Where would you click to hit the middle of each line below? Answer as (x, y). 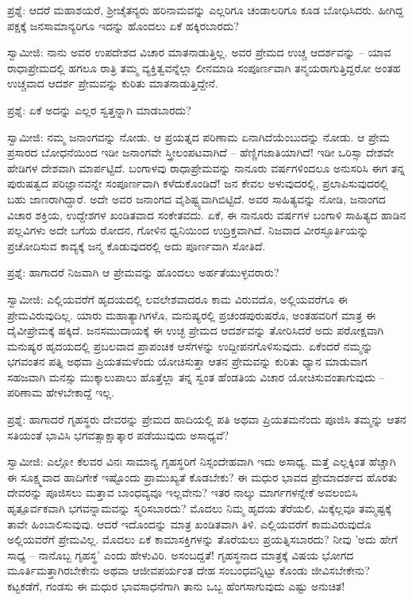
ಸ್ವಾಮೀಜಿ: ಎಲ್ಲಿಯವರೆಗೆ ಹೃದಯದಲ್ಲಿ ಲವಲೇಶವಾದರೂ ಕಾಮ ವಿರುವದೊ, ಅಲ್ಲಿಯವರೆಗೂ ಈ (177, 298)
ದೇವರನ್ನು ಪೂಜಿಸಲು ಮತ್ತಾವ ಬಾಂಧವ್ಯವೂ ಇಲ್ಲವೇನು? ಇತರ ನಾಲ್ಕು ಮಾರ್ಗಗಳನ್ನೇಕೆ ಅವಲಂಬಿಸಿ (183, 492)
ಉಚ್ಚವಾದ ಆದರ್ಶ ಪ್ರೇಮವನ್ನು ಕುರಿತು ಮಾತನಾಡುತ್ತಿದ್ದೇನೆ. (113, 83)
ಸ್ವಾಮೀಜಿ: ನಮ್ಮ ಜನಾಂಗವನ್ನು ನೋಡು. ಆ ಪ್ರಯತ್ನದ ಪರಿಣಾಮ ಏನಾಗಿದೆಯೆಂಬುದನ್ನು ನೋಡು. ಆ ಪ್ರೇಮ (198, 136)
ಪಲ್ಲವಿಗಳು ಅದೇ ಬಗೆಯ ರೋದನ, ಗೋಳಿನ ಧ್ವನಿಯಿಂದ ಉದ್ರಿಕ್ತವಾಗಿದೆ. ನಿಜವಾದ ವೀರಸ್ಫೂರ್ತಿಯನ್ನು (188, 230)
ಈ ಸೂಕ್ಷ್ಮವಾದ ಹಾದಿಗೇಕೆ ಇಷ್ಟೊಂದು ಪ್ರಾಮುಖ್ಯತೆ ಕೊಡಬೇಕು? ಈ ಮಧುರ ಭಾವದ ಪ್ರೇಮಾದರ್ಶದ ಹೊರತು (202, 476)
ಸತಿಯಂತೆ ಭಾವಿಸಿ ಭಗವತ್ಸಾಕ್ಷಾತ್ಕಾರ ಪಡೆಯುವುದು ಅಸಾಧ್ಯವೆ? (118, 434)
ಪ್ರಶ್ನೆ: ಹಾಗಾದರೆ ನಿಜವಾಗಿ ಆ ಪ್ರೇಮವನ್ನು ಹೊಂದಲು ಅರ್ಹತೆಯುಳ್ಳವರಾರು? (143, 272)
